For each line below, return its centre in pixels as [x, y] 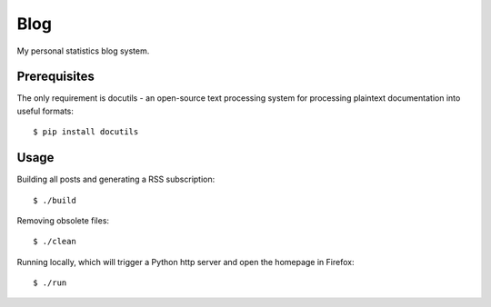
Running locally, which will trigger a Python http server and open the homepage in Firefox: [185, 262]
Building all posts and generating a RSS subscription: [116, 179]
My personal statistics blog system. [83, 51]
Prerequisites [55, 77]
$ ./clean [55, 242]
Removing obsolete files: [63, 220]
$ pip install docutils [86, 132]
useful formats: [45, 111]
